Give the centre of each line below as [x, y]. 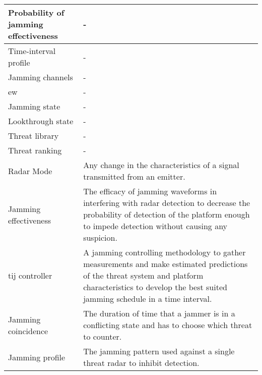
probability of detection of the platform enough [167, 214]
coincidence [28, 331]
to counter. [103, 336]
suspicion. [100, 237]
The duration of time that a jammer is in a [159, 313]
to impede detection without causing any [155, 226]
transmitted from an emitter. [134, 176]
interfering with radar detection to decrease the [167, 203]
